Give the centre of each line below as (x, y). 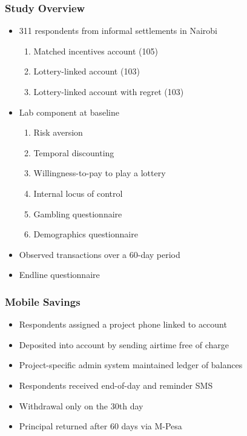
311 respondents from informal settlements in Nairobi (118, 31)
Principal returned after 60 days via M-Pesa (100, 426)
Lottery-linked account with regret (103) (109, 91)
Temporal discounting (74, 152)
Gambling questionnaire (78, 213)
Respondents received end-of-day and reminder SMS (116, 385)
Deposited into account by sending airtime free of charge (124, 344)
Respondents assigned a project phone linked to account (123, 324)
